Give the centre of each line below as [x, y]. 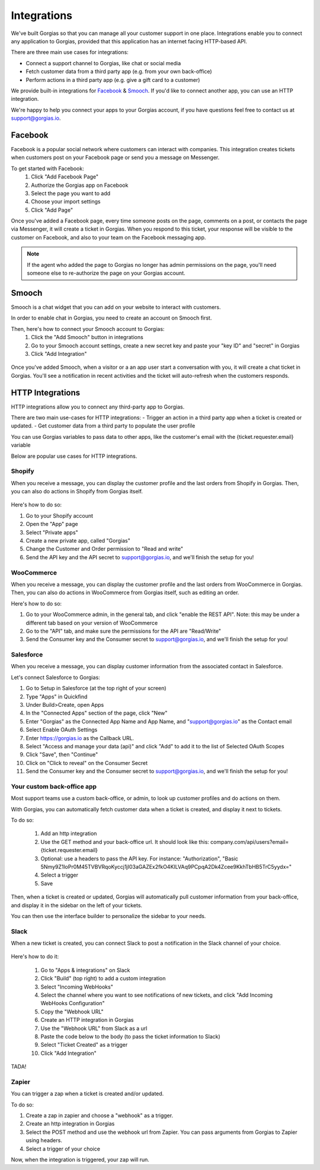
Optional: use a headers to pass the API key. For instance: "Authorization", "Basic [139, 858]
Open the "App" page [52, 524]
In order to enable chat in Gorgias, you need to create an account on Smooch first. [111, 318]
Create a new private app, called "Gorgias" [78, 541]
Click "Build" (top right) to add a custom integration [103, 978]
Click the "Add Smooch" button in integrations [87, 337]
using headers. [44, 1140]
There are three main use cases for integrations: [70, 52]
